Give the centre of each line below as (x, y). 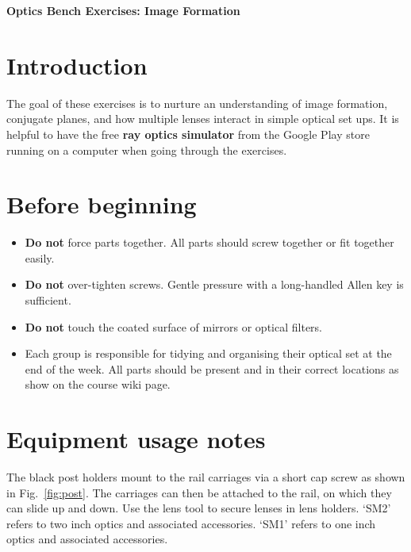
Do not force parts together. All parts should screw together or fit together (209, 242)
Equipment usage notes (136, 439)
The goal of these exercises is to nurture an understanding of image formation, (197, 103)
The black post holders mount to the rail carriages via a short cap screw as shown (206, 477)
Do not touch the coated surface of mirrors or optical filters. (173, 326)
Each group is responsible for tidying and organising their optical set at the (208, 353)
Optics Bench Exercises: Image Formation (123, 10)
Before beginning (102, 204)
